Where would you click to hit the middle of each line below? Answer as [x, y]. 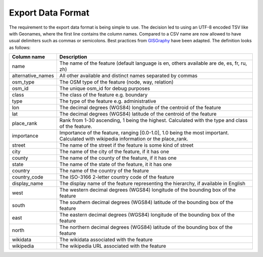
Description [73, 57]
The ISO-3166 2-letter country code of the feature [117, 177]
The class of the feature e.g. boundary [103, 95]
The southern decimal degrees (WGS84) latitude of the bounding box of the [146, 203]
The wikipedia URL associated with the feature [113, 246]
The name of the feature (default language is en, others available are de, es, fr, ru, [153, 63]
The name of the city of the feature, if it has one [114, 152]
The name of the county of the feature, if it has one [118, 158]
